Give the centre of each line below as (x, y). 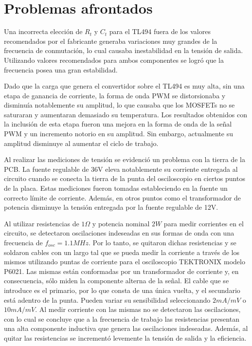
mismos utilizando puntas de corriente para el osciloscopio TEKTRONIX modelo (125, 262)
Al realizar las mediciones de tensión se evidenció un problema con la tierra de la (125, 159)
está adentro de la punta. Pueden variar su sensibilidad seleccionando (107, 300)
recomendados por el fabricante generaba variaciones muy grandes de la (111, 41)
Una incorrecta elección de (43, 31)
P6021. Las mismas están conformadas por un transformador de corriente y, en (121, 271)
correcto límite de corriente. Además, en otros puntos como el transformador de (123, 197)
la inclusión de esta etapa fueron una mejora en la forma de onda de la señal (118, 124)
